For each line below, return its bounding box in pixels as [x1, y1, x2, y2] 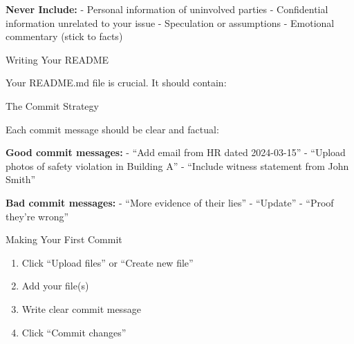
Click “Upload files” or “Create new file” [21, 255, 194, 269]
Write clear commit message [21, 301, 141, 316]
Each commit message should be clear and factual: [6, 122, 219, 136]
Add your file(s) [21, 278, 89, 293]
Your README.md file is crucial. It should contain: [6, 75, 227, 90]
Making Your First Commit [6, 232, 122, 247]
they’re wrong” [6, 209, 69, 223]
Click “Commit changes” [21, 325, 127, 339]
